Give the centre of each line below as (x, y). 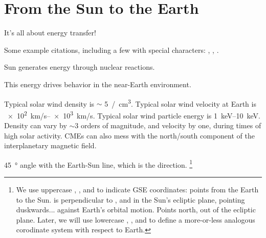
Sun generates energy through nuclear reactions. (80, 67)
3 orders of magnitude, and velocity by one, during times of (168, 125)
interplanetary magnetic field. (50, 145)
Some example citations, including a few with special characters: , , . (112, 49)
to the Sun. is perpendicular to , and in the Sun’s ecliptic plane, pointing (130, 199)
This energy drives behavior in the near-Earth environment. (98, 84)
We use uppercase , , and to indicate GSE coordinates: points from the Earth (137, 190)
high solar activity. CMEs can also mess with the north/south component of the (129, 135)
